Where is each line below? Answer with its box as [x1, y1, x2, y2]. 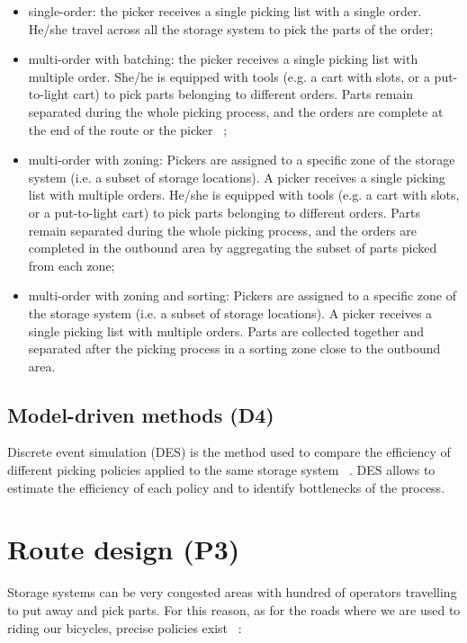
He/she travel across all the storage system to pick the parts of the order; [28, 19, 434, 38]
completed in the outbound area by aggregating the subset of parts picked [28, 238, 437, 257]
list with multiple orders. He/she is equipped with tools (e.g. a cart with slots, [28, 185, 460, 204]
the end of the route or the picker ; [28, 120, 228, 138]
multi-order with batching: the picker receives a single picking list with [28, 49, 418, 68]
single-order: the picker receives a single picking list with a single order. [28, 2, 422, 20]
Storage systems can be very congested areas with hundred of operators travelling [7, 583, 457, 602]
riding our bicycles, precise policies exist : [7, 618, 242, 637]
